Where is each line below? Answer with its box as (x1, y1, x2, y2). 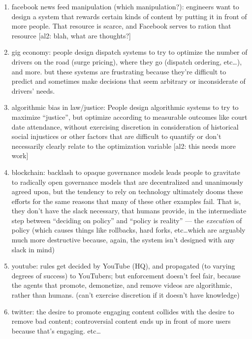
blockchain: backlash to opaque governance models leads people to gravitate (11, 167, 241, 177)
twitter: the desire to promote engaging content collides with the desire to (11, 306, 234, 316)
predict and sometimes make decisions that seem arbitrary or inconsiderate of (11, 76, 246, 86)
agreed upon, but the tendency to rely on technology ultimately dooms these (11, 186, 243, 197)
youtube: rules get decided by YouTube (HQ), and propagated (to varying (11, 261, 235, 271)
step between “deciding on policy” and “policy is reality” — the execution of (11, 215, 242, 225)
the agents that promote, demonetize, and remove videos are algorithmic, (11, 280, 232, 290)
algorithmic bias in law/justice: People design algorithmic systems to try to (11, 102, 239, 112)
